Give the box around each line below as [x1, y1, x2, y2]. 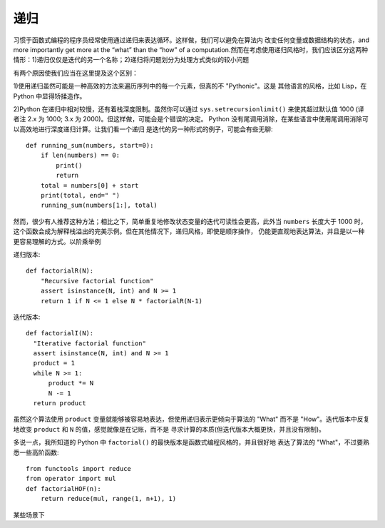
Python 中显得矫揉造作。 [13, 91, 86, 100]
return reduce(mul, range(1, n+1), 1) [40, 494, 177, 503]
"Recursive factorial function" [40, 277, 154, 285]
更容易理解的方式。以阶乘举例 [13, 237, 101, 245]
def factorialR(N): [26, 267, 94, 275]
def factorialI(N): [26, 329, 94, 337]
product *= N [48, 379, 94, 387]
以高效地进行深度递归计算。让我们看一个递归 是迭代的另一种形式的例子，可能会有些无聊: [13, 125, 273, 133]
